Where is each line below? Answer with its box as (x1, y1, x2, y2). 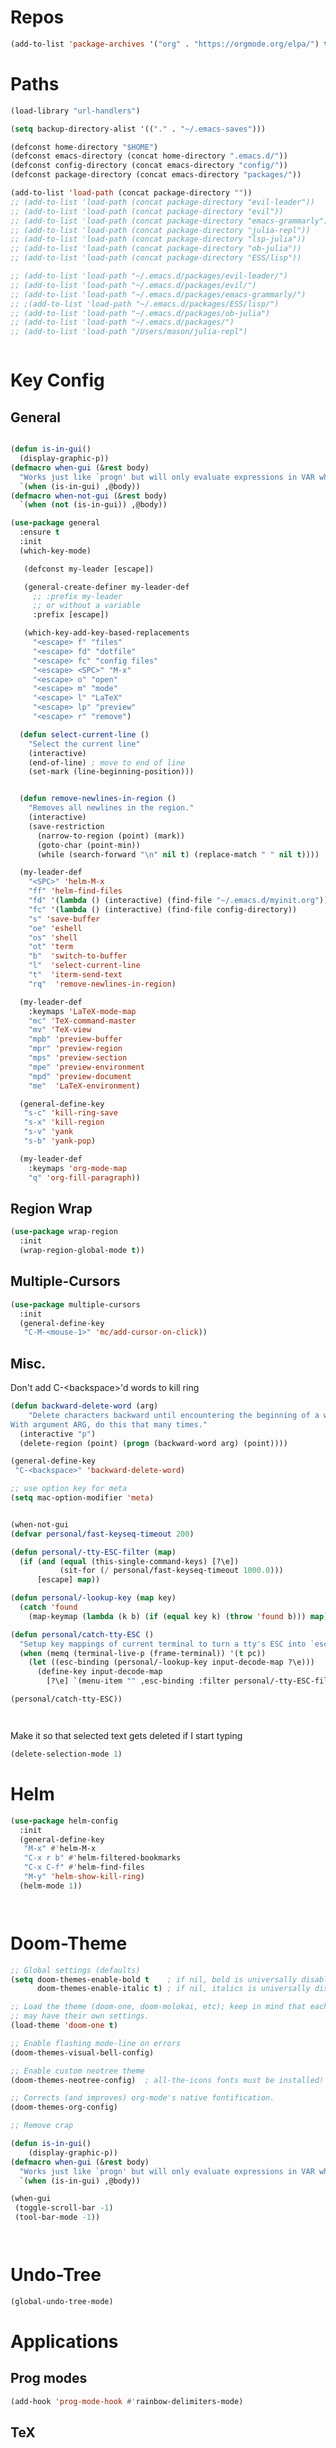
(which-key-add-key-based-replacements (23, 628, 190, 638)
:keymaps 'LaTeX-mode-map (28, 1006, 137, 1016)
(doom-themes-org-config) (10, 2102, 118, 2113)
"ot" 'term (28, 942, 74, 952)
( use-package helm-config (10, 1816, 118, 1826)
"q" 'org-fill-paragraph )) (28, 1172, 141, 1183)
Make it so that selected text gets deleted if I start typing (10, 1729, 243, 1741)
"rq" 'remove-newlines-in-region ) (28, 979, 177, 989)
